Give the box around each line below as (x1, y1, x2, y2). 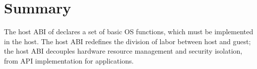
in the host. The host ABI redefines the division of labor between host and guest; (4, 36, 251, 46)
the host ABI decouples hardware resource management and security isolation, (4, 46, 243, 56)
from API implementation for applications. (4, 55, 134, 66)
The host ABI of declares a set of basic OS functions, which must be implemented (4, 26, 254, 37)
